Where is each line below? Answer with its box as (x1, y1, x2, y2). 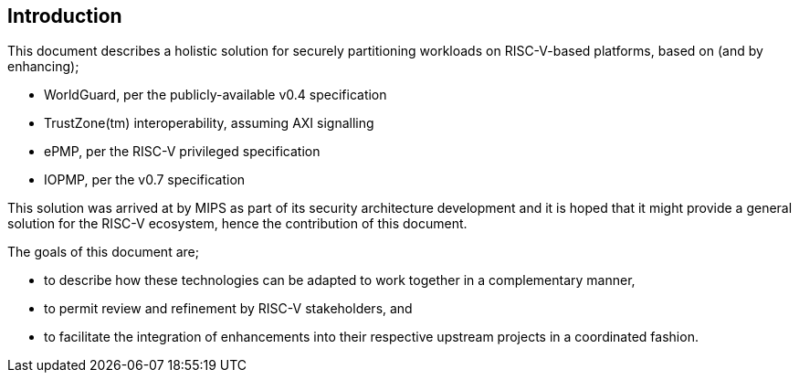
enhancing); (7, 58, 79, 75)
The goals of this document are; (7, 244, 199, 260)
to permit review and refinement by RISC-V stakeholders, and (44, 301, 413, 317)
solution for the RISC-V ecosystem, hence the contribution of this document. (7, 216, 468, 232)
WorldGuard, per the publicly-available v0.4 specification (44, 87, 387, 103)
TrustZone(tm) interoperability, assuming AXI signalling (44, 115, 374, 132)
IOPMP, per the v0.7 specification (44, 172, 246, 188)
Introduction (7, 5, 122, 27)
